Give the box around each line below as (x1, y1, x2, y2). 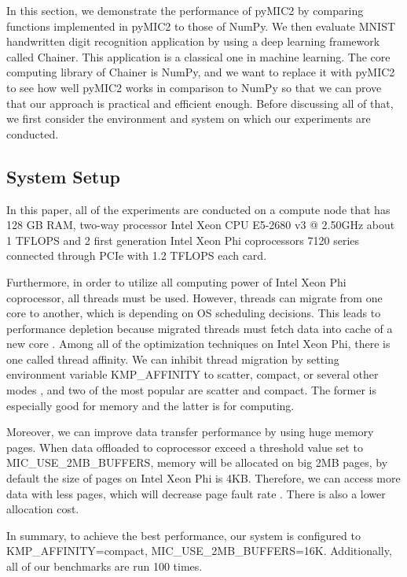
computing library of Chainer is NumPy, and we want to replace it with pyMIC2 (6, 64, 395, 80)
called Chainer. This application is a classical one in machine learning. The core (6, 48, 390, 65)
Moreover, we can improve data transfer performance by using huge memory (6, 424, 374, 440)
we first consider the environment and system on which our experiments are (6, 110, 371, 127)
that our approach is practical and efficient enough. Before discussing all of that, (6, 94, 394, 111)
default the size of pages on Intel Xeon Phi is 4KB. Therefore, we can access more (6, 470, 401, 486)
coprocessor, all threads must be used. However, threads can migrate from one (6, 289, 383, 305)
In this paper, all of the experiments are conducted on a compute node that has (6, 201, 390, 217)
